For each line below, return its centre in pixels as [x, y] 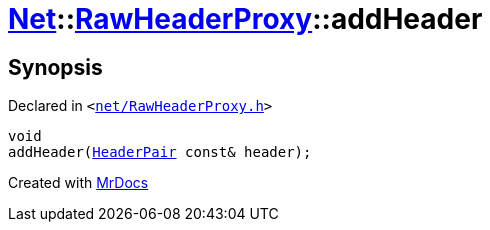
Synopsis [55, 67]
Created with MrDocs [78, 183]
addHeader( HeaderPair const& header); [160, 152]
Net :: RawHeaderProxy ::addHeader [245, 19]
